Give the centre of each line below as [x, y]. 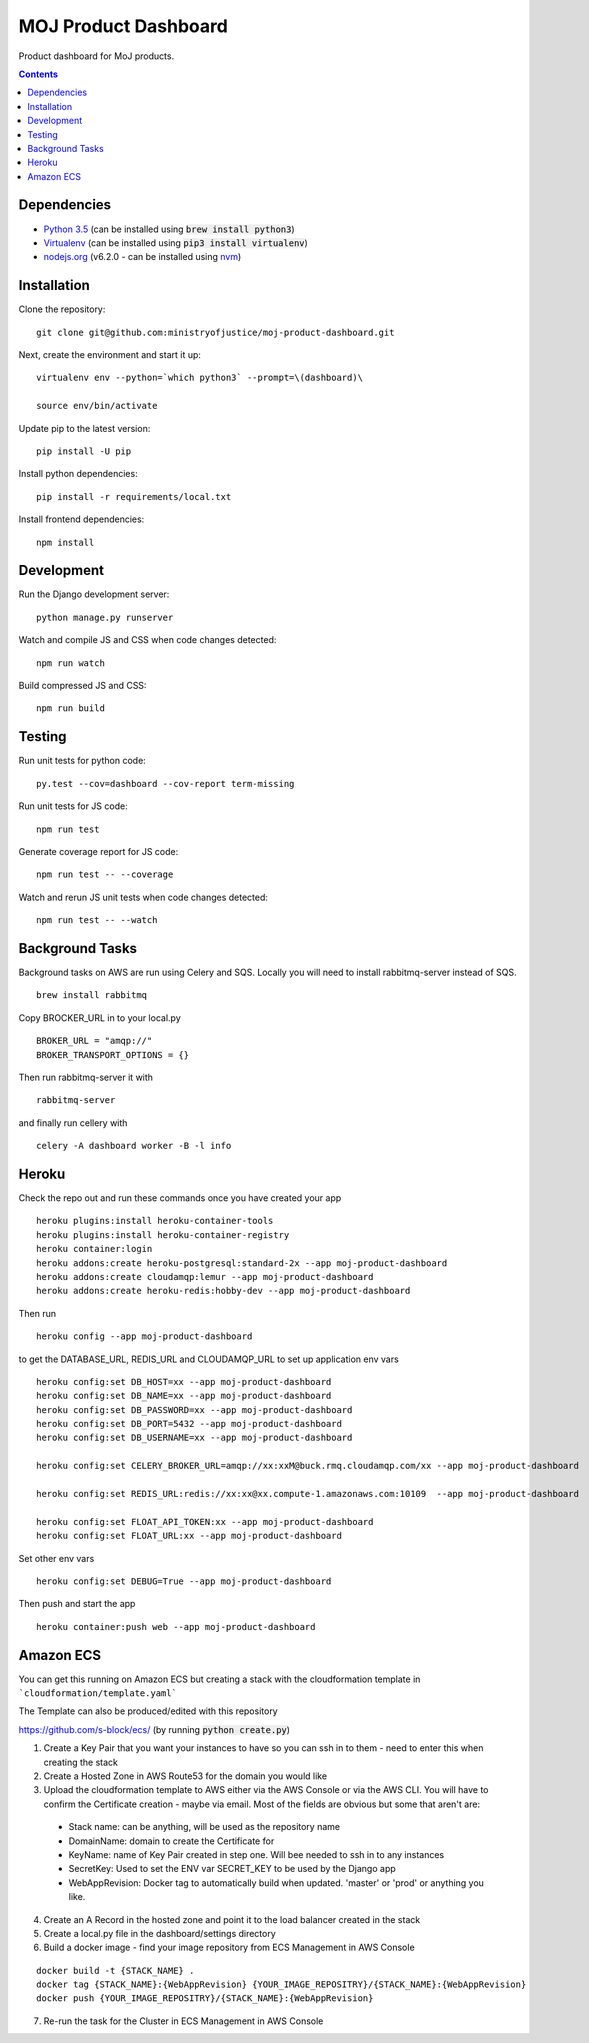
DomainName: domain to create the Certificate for [171, 1841]
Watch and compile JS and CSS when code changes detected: [147, 640]
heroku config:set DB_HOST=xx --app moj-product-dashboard [184, 1381]
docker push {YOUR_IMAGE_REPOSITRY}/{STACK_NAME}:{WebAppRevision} [205, 1998]
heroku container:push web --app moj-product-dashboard [176, 1626]
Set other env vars [56, 1558]
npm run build [70, 708]
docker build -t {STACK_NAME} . [115, 1970]
